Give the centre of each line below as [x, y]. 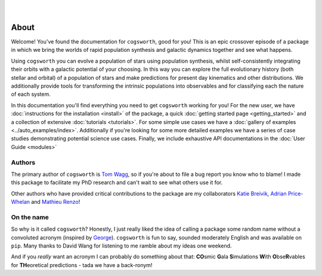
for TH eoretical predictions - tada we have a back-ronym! [82, 265]
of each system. [31, 94]
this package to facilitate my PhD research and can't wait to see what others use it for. [117, 182]
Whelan [20, 202]
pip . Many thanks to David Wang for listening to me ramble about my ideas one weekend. [121, 246]
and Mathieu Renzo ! [55, 202]
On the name [30, 217]
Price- [295, 193]
